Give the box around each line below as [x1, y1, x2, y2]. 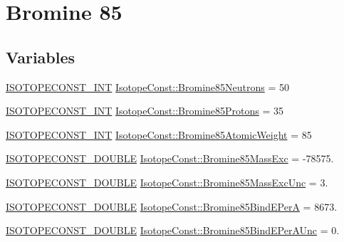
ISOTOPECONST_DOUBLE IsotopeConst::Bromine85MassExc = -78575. [6, 151, 334, 166]
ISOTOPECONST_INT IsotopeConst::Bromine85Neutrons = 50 [6, 79, 289, 94]
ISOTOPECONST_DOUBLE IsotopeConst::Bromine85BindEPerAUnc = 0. [6, 223, 340, 238]
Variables [6, 46, 75, 68]
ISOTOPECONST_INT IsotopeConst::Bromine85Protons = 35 [6, 103, 284, 118]
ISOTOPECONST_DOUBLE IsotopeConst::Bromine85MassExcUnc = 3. [6, 174, 328, 189]
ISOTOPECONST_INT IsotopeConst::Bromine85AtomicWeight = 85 [6, 127, 312, 142]
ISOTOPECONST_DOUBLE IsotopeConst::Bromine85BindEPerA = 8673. [6, 199, 338, 214]
